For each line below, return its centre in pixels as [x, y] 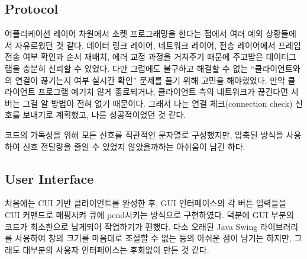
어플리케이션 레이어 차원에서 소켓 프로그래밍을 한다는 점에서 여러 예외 [134, 33]
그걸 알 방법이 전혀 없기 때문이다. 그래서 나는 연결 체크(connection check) [158, 103]
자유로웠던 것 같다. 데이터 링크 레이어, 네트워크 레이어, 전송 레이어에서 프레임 [158, 45]
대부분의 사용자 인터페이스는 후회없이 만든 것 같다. [116, 249]
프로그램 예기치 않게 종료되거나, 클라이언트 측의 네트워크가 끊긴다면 [163, 92]
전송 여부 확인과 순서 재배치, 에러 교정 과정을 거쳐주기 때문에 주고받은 [134, 57]
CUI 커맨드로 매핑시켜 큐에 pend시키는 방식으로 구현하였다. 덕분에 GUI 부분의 [149, 214]
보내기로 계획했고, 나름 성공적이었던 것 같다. [104, 115]
